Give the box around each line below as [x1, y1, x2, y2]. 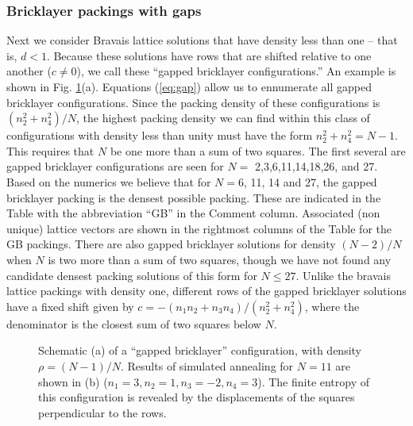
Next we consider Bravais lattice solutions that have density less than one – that [6, 32, 398, 48]
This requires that [6, 142, 95, 159]
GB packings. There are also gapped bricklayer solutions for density [6, 236, 336, 252]
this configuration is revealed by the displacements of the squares [38, 389, 355, 405]
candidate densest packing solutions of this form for [6, 267, 257, 283]
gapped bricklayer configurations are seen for [6, 158, 224, 175]
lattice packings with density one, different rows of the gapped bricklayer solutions [6, 282, 407, 299]
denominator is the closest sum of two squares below [6, 315, 261, 332]
